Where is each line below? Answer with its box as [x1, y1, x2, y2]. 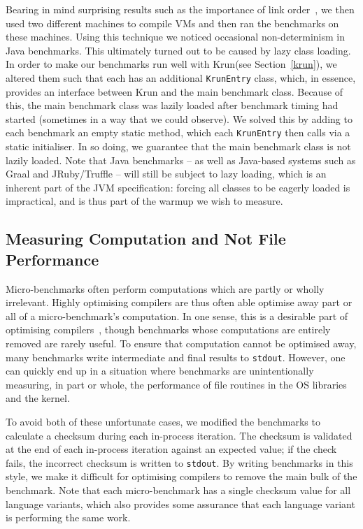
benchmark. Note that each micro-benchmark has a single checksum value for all [6, 483, 351, 498]
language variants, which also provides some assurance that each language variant [6, 496, 355, 511]
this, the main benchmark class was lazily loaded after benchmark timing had [6, 98, 339, 113]
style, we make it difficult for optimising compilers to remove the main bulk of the [6, 469, 357, 484]
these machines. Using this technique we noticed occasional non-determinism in [6, 29, 346, 44]
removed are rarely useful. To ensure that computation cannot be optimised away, [6, 336, 357, 350]
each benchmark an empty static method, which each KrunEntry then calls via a [6, 125, 350, 140]
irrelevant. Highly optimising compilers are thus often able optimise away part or [6, 295, 353, 310]
